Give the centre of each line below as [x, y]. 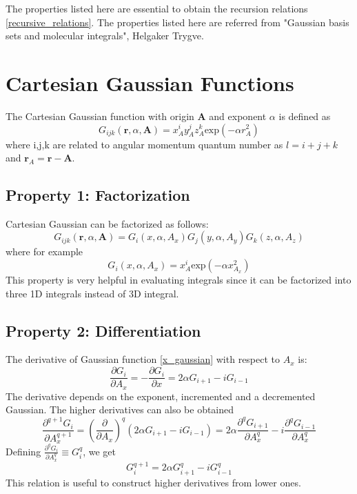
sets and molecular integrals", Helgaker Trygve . [105, 36]
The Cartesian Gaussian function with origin [100, 116]
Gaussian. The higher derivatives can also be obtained [120, 409]
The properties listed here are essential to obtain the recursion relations [157, 8]
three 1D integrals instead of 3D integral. [92, 293]
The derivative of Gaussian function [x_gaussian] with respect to [143, 359]
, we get [100, 451]
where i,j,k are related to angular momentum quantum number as [144, 144]
